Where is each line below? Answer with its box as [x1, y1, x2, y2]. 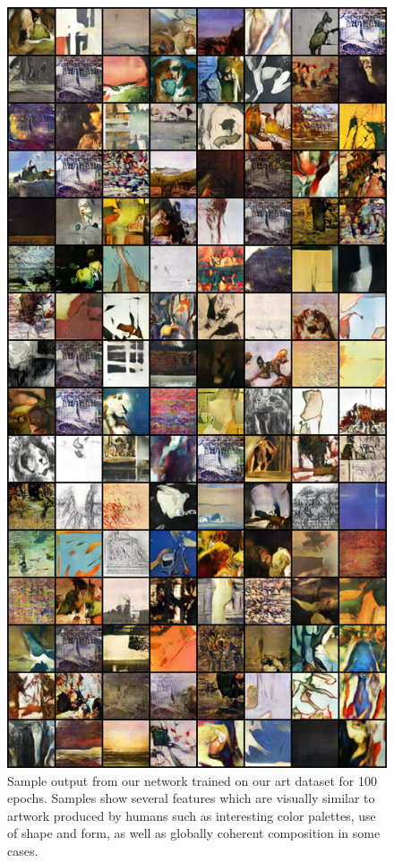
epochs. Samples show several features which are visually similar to [7, 789, 375, 807]
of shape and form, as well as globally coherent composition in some [7, 824, 381, 842]
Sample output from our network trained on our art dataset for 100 [7, 771, 377, 789]
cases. [7, 841, 39, 859]
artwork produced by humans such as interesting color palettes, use [7, 806, 376, 824]
